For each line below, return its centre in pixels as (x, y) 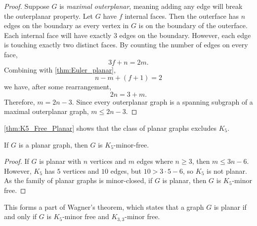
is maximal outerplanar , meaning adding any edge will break (151, 6)
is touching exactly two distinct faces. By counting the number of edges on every (126, 45)
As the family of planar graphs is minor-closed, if (78, 180)
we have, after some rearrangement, (58, 87)
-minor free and (86, 216)
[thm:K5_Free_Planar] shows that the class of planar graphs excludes (110, 128)
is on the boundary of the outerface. (193, 25)
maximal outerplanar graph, (46, 111)
